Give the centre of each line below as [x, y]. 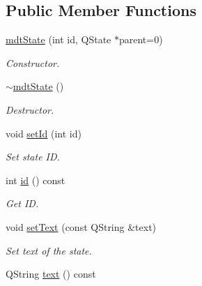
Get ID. [22, 203]
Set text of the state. [49, 250]
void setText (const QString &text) [81, 226]
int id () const [36, 180]
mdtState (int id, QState [59, 39]
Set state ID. [33, 157]
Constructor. [33, 62]
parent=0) [141, 39]
